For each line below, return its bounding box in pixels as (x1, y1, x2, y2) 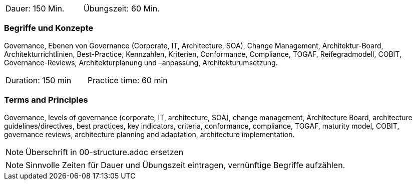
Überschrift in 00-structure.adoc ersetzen (26, 147, 184, 157)
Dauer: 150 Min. (6, 3, 65, 13)
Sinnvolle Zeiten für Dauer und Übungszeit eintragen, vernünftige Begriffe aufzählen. (26, 160, 345, 170)
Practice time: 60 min (87, 75, 168, 85)
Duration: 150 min (6, 75, 72, 85)
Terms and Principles (4, 95, 88, 105)
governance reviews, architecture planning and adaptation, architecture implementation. (4, 130, 295, 139)
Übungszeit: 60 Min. (83, 3, 160, 13)
